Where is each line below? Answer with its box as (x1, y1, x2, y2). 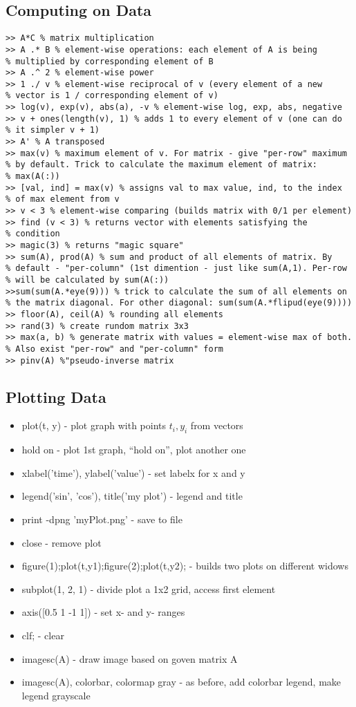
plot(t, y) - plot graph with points (21, 418, 167, 433)
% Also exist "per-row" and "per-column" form (6, 343, 223, 354)
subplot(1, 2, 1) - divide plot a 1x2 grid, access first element (21, 581, 276, 596)
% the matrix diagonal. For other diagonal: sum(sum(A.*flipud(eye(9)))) (6, 298, 353, 308)
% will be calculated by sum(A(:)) (6, 274, 169, 285)
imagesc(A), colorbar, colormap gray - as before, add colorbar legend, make (21, 675, 341, 689)
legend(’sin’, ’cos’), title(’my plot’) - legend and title (21, 489, 243, 503)
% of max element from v (6, 194, 120, 205)
